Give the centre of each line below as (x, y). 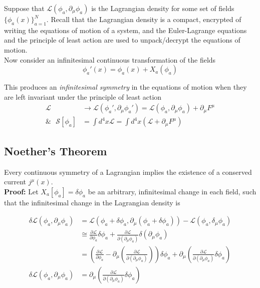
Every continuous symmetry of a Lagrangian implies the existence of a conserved (128, 172)
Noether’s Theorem (56, 151)
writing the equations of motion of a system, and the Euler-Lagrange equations (125, 30)
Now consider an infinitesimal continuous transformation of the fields (110, 59)
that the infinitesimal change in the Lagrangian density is (92, 202)
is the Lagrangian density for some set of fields (163, 8)
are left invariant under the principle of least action (83, 96)
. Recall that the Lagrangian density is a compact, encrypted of (144, 19)
